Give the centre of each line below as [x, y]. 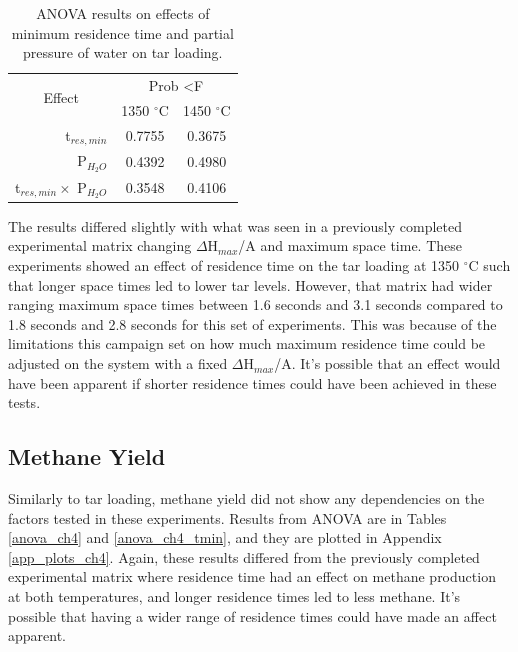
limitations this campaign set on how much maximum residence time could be [247, 343]
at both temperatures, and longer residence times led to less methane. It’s [234, 596]
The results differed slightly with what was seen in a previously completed [235, 225]
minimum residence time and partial [122, 32]
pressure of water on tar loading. [123, 52]
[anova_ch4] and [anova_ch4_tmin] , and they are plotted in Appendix [225, 537]
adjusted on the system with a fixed [118, 363]
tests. [24, 402]
